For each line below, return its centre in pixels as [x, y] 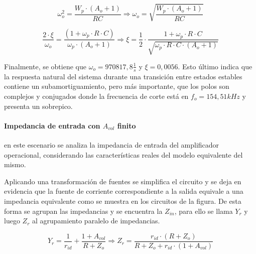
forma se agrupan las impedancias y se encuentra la [83, 211]
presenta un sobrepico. [38, 106]
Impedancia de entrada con [52, 125]
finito [126, 125]
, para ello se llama [204, 211]
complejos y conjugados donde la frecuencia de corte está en [96, 96]
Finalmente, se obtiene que [45, 66]
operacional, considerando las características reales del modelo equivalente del [123, 154]
